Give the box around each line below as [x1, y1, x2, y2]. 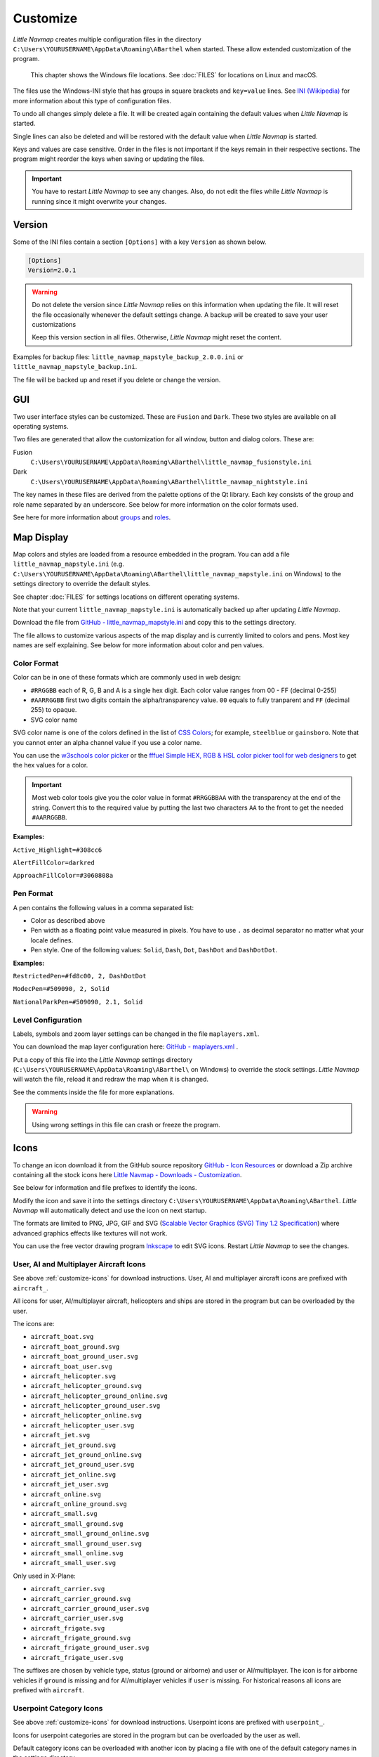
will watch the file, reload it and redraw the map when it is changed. [13, 1075, 209, 1084]
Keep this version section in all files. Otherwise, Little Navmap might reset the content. [32, 333, 282, 342]
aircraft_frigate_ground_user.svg [30, 1644, 149, 1652]
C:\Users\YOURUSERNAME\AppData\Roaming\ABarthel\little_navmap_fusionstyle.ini [30, 458, 312, 467]
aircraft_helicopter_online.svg [30, 1411, 142, 1420]
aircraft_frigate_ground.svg [30, 1634, 131, 1642]
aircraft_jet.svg [30, 1431, 91, 1439]
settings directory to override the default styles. [13, 580, 151, 588]
